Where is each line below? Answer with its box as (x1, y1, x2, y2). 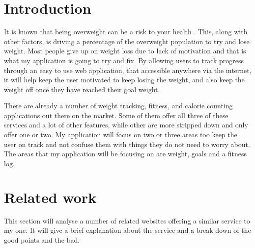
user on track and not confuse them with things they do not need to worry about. (4, 139, 250, 149)
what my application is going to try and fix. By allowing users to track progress (4, 55, 244, 65)
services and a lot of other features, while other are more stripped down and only (4, 120, 248, 130)
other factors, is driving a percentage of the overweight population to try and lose (4, 36, 250, 46)
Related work (4, 187, 97, 207)
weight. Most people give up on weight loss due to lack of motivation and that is (4, 46, 246, 56)
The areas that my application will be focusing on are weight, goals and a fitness (4, 149, 247, 159)
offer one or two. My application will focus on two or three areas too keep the (4, 129, 237, 140)
